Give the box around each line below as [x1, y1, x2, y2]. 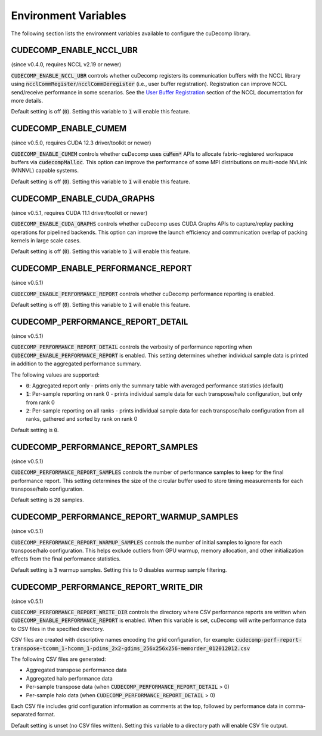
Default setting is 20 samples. [11, 496, 84, 504]
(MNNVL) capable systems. [11, 167, 79, 174]
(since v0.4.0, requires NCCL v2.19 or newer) [11, 61, 122, 68]
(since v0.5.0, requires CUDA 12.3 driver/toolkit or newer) [11, 139, 151, 146]
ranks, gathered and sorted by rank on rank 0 [26, 415, 138, 423]
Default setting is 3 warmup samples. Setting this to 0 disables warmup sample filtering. [11, 566, 227, 573]
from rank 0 [26, 399, 55, 406]
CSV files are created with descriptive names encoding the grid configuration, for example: [11, 636, 235, 643]
